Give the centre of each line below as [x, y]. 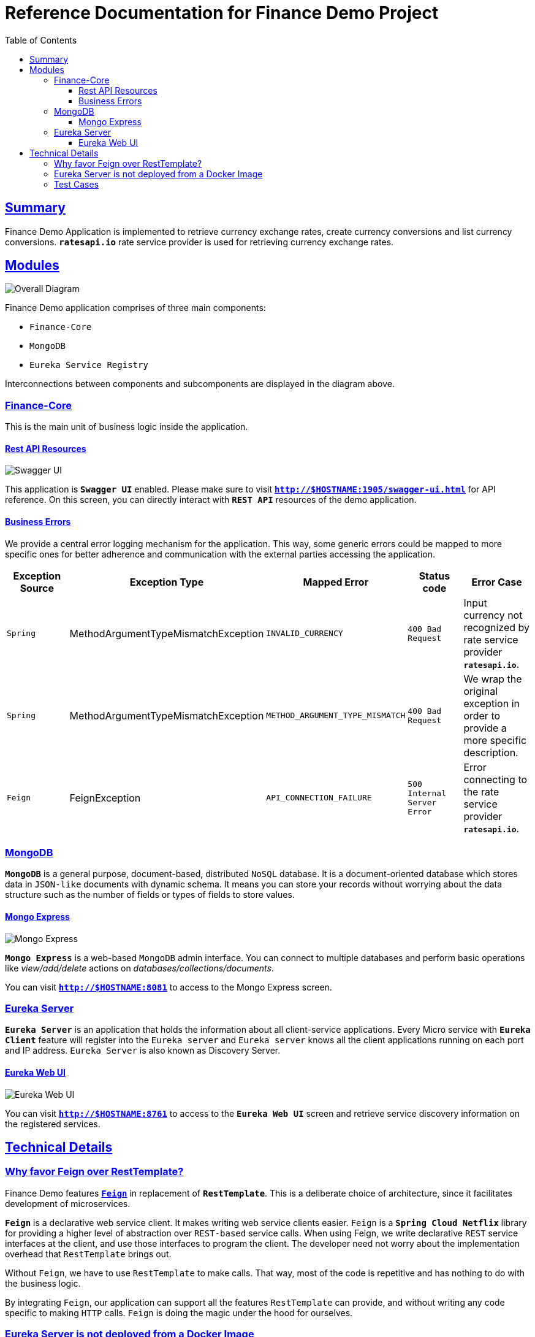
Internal [427, 793]
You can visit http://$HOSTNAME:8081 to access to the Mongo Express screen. [169, 987]
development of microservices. [68, 1203]
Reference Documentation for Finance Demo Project [222, 13]
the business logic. [43, 1283]
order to [482, 715]
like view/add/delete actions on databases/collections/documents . [139, 968]
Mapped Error [336, 582]
